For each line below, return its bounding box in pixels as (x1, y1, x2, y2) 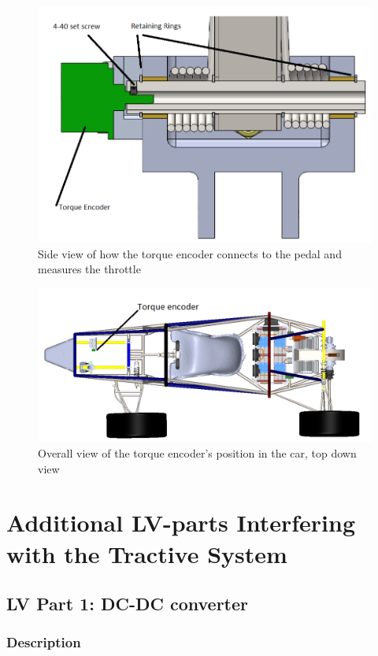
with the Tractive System (6, 537, 287, 569)
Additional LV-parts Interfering (6, 506, 356, 539)
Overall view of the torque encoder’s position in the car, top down (38, 444, 357, 461)
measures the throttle (38, 261, 141, 277)
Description (6, 632, 81, 652)
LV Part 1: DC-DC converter (6, 591, 248, 616)
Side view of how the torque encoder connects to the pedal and (38, 245, 342, 261)
